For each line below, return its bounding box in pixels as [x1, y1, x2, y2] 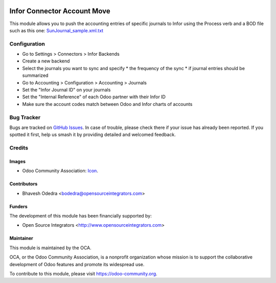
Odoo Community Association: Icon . [22, 168, 98, 174]
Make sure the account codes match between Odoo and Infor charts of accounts [22, 101, 193, 107]
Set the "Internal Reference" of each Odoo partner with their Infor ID [22, 94, 166, 100]
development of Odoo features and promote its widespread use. [9, 261, 145, 267]
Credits [9, 144, 28, 151]
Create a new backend [22, 58, 70, 64]
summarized [22, 72, 49, 79]
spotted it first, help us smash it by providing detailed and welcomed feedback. [9, 132, 176, 138]
